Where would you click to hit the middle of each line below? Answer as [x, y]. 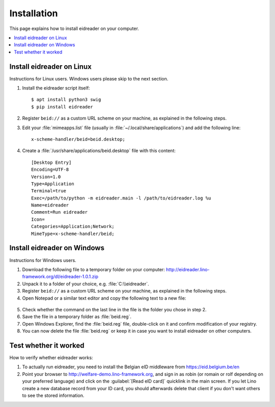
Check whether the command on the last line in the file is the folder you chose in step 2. [114, 309]
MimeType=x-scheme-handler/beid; [73, 234]
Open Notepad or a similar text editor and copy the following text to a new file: [104, 298]
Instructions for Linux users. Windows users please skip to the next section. [89, 78]
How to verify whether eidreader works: [51, 357]
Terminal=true [49, 191]
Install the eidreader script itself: [56, 88]
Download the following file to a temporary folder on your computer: [93, 269]
